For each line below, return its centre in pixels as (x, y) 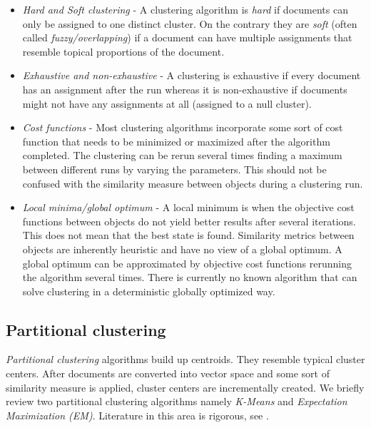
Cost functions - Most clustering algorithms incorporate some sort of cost (183, 127)
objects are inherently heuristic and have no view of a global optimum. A (182, 249)
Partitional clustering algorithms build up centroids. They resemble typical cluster (185, 359)
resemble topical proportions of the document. (123, 51)
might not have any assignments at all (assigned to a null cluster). (167, 103)
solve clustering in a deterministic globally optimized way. (149, 291)
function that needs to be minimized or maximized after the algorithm (176, 141)
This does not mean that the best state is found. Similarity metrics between (188, 235)
